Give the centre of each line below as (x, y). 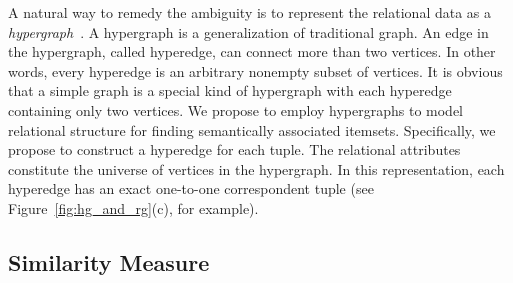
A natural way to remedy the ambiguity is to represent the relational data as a (250, 12)
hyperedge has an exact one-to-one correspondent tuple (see (191, 188)
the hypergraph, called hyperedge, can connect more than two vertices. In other (252, 51)
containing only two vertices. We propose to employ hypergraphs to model (235, 109)
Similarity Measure (109, 261)
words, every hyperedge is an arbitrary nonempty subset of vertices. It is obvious (255, 70)
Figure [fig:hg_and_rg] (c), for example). (133, 207)
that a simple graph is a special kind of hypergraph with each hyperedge (230, 90)
